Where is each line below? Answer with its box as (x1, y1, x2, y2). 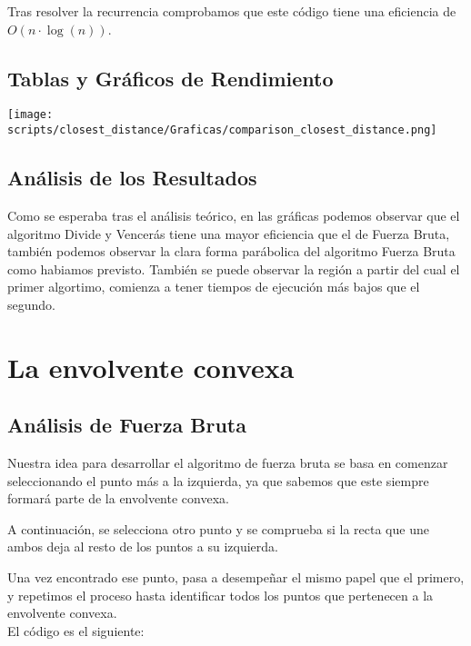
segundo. (7, 294, 55, 313)
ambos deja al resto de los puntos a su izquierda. (7, 537, 278, 556)
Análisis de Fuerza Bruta (7, 411, 246, 439)
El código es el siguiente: (7, 621, 145, 640)
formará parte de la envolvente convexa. (7, 489, 229, 508)
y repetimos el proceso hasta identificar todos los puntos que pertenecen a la (7, 585, 434, 604)
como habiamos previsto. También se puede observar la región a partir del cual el (7, 259, 460, 278)
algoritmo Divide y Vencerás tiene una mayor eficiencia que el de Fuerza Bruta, (7, 224, 450, 243)
